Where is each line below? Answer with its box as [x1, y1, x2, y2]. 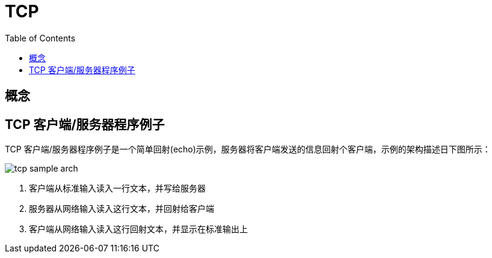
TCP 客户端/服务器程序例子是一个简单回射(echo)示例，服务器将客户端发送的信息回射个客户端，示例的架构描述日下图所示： [5, 144, 491, 155]
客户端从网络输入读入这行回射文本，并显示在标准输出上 [29, 224, 248, 235]
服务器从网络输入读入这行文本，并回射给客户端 [29, 203, 214, 214]
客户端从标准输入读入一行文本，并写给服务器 [29, 183, 206, 194]
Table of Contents [5, 32, 76, 43]
